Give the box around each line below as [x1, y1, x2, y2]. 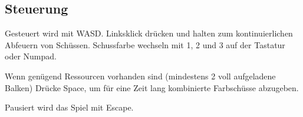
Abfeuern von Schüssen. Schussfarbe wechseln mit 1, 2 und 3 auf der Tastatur [5, 38, 285, 51]
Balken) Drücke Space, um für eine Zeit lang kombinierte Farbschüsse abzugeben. [5, 81, 299, 93]
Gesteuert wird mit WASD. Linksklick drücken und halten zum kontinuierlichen [5, 27, 293, 39]
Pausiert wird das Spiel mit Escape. [5, 101, 134, 113]
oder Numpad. [5, 50, 57, 62]
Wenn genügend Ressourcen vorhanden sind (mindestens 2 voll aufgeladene [5, 69, 276, 82]
